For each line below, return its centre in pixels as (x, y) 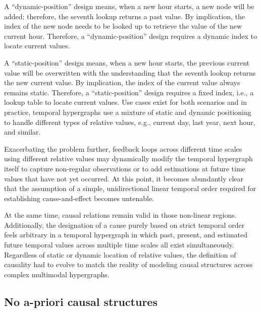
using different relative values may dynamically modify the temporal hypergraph (128, 159)
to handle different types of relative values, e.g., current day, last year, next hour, (130, 122)
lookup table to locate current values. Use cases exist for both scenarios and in (125, 102)
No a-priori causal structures (81, 301)
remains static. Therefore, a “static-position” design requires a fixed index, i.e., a (129, 92)
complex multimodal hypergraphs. (57, 274)
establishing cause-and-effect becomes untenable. (79, 198)
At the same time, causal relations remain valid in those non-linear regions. (120, 215)
